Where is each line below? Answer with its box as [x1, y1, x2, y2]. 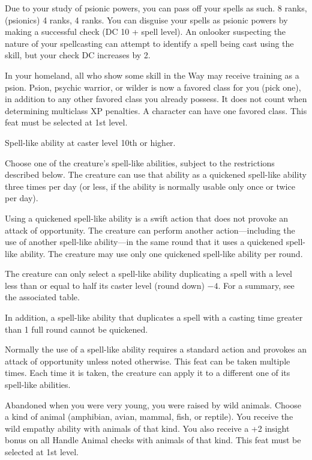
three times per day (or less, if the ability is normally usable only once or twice [5, 180, 295, 192]
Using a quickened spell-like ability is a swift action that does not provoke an [5, 211, 289, 224]
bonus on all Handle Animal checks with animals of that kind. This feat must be [5, 434, 301, 446]
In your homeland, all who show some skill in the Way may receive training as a [5, 68, 299, 81]
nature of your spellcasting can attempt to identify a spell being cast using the [5, 37, 294, 49]
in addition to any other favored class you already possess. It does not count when [5, 92, 307, 105]
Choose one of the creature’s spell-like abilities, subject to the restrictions [5, 156, 275, 169]
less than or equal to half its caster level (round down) [5, 279, 205, 291]
